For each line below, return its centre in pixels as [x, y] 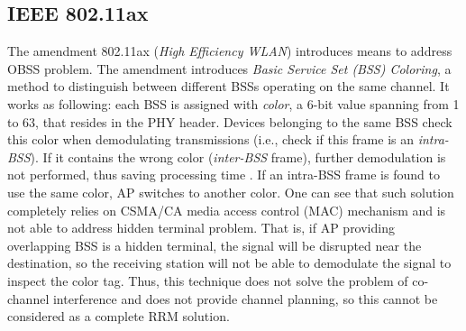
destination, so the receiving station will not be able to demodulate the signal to [229, 263]
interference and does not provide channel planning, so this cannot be [245, 298]
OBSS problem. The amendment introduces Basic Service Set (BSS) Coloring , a [229, 68]
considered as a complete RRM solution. [119, 316]
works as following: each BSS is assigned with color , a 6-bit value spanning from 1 [233, 103]
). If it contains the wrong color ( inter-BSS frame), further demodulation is [238, 156]
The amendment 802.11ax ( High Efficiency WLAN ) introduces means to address [230, 51]
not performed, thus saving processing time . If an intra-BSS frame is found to [224, 175]
